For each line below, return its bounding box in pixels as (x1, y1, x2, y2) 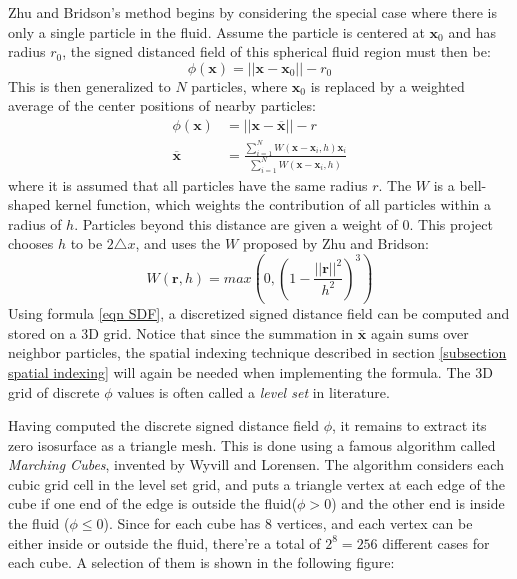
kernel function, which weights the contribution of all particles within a (55, 194, 491, 215)
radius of (8, 213, 62, 234)
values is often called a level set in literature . (117, 381, 390, 402)
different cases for (382, 532, 490, 553)
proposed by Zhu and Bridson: (242, 233, 429, 254)
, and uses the (135, 233, 221, 254)
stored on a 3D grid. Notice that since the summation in (8, 322, 354, 343)
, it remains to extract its (332, 415, 487, 436)
